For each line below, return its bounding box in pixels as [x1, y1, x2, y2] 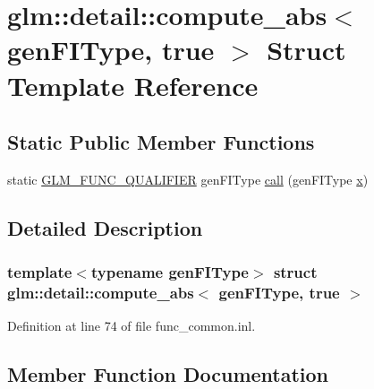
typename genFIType [90, 261, 249, 283]
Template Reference [7, 66, 259, 103]
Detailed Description [7, 213, 203, 241]
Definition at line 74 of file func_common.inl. [7, 316, 256, 335]
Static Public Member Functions [7, 128, 315, 156]
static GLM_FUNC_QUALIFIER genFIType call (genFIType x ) [7, 169, 369, 188]
